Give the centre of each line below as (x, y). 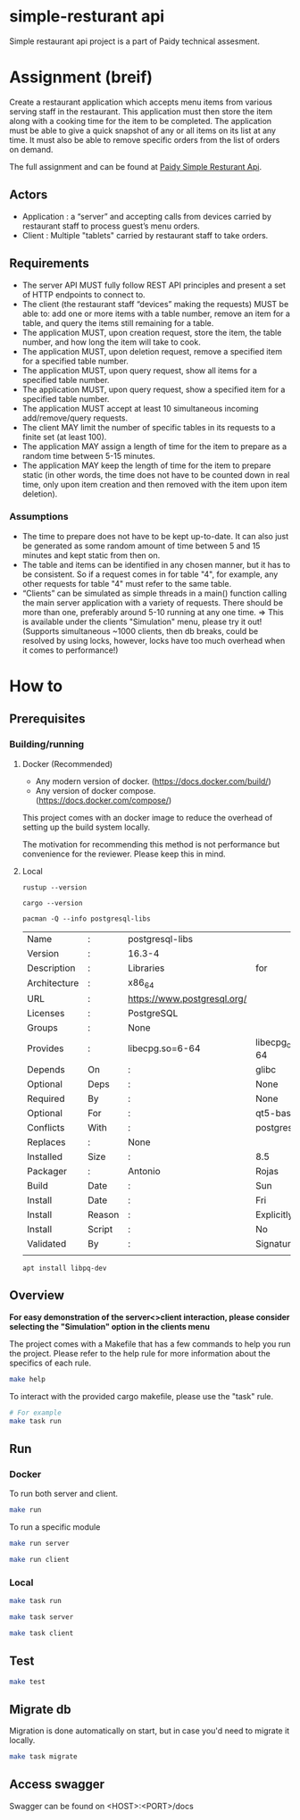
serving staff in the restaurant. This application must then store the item (141, 111)
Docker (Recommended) (67, 764)
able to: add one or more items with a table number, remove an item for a (156, 313)
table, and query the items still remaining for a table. (118, 322)
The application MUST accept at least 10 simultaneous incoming (140, 408)
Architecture (53, 983)
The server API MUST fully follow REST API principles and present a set (154, 285)
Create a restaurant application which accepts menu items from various (141, 102)
